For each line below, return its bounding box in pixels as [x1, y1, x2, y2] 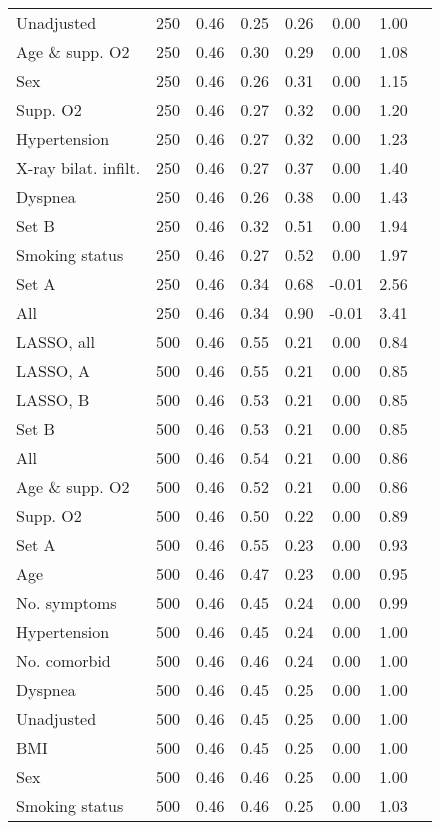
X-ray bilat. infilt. [16, 156, 141, 179]
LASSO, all [16, 330, 95, 353]
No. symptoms [16, 591, 117, 614]
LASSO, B [16, 388, 90, 411]
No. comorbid [16, 649, 111, 672]
